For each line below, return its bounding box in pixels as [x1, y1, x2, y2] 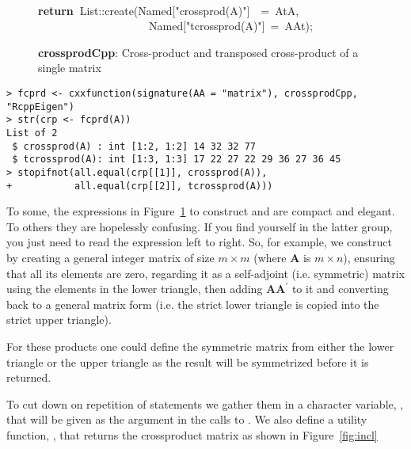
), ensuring [343, 249, 395, 265]
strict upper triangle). [6, 311, 112, 328]
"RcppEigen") [6, 101, 74, 112]
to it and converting [291, 280, 389, 297]
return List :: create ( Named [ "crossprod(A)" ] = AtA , [38, 2, 299, 18]
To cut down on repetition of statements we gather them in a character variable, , [6, 395, 404, 412]
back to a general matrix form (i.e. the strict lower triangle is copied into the [6, 295, 379, 312]
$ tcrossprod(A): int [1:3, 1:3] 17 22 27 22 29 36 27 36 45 [12, 154, 341, 166]
